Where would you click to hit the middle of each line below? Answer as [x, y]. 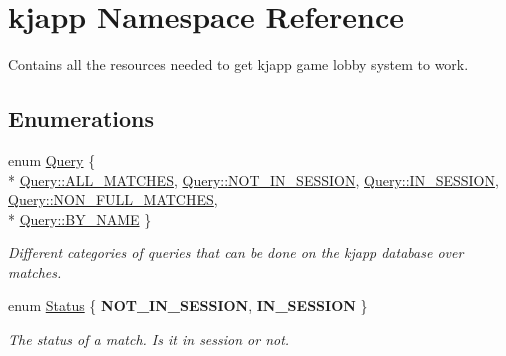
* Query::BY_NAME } [80, 218]
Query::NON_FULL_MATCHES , [113, 199]
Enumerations [81, 118]
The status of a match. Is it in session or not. [149, 339]
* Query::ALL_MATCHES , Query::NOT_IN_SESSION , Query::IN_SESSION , [253, 179]
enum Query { [52, 159]
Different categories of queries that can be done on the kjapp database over [236, 252]
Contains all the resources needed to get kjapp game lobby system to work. [238, 64]
